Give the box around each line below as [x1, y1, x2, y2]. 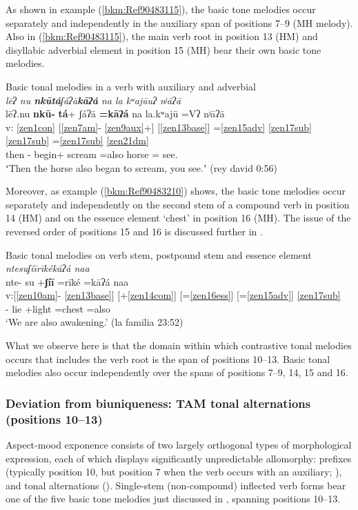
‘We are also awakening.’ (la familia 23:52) [6, 315, 183, 329]
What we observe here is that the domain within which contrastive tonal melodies [6, 338, 352, 353]
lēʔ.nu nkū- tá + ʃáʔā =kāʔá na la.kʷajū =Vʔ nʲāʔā [6, 106, 225, 121]
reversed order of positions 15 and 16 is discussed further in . [6, 224, 263, 238]
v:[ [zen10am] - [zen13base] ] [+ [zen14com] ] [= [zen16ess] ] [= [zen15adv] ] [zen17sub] [6, 288, 341, 302]
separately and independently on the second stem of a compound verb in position [6, 197, 350, 211]
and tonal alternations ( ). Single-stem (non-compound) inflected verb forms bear [6, 478, 346, 492]
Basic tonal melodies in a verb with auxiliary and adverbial [6, 79, 256, 93]
